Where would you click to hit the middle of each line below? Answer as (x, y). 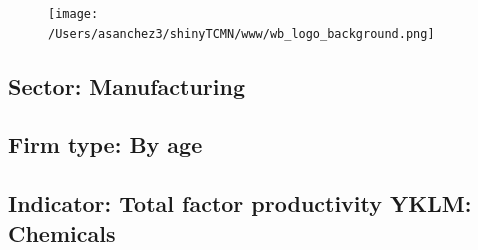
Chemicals (62, 232)
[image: (73, 14)
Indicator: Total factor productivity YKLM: (240, 203)
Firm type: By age (105, 144)
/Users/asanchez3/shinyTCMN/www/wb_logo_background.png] (241, 33)
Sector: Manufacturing (127, 85)
